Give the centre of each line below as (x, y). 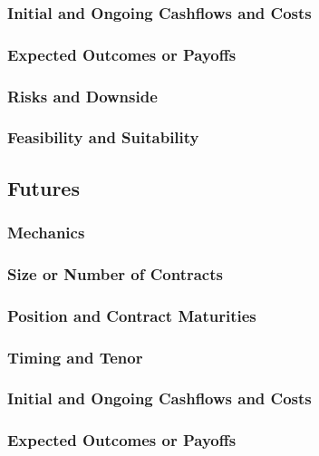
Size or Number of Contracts (115, 273)
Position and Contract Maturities (132, 315)
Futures (43, 187)
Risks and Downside (82, 96)
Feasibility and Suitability (103, 137)
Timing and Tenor (75, 357)
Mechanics (46, 233)
